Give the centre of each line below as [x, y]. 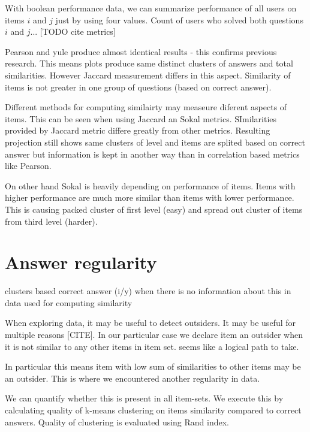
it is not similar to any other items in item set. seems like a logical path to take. [152, 346]
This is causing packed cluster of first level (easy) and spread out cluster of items [154, 209]
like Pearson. [28, 166]
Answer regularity [81, 262]
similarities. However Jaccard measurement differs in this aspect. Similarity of [148, 75]
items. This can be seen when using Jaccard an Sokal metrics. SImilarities [141, 118]
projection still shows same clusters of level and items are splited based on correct [155, 142]
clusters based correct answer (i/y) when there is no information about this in [148, 291]
